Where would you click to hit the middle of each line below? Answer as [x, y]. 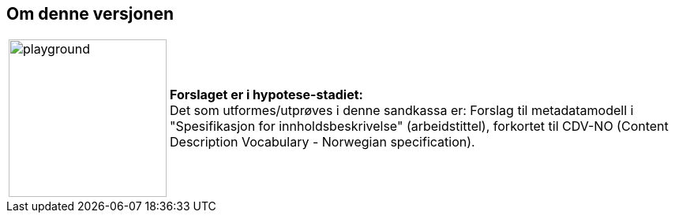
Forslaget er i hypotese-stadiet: [266, 95]
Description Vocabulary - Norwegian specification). [322, 142]
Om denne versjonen [90, 14]
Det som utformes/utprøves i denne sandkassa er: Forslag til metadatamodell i [402, 111]
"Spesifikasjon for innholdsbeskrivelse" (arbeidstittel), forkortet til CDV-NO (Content [419, 126]
